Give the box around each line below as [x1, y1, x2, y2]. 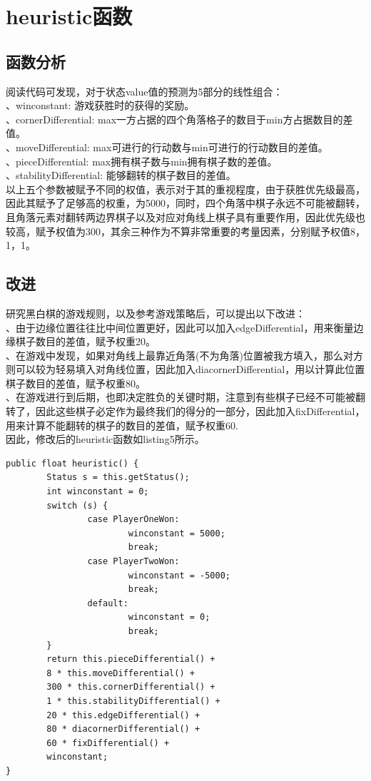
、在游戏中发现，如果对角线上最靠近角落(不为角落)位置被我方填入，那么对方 [6, 347, 363, 362]
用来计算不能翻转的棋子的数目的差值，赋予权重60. [6, 417, 238, 432]
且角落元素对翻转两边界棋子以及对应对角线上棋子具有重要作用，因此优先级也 [6, 209, 365, 224]
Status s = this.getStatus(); [46, 472, 190, 483]
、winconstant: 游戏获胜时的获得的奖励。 [6, 98, 195, 113]
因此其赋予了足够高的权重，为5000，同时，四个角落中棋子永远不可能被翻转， [6, 195, 365, 210]
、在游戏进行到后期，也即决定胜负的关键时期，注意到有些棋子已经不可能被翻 [6, 389, 365, 404]
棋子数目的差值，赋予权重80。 [6, 375, 146, 390]
